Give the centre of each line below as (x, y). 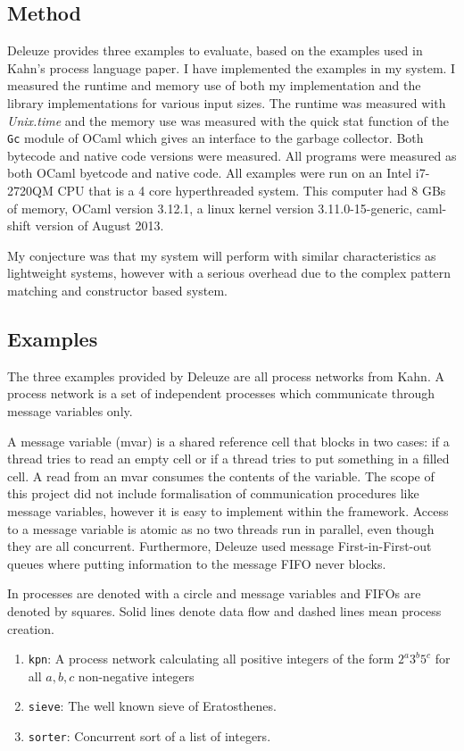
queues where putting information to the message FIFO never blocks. (197, 563)
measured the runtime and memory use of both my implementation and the (214, 85)
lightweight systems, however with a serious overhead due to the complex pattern (229, 273)
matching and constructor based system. (117, 290)
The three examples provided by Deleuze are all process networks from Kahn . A (226, 375)
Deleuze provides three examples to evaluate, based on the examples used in (215, 50)
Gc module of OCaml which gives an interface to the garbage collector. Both (215, 138)
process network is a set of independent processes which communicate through (221, 393)
